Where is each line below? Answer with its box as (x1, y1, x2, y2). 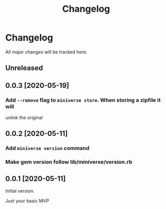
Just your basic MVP (5, 198, 50, 204)
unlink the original (5, 115, 43, 121)
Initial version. (5, 188, 35, 194)
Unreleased (5, 64, 44, 72)
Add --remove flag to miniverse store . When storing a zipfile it (5, 96, 161, 103)
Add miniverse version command (5, 144, 90, 152)
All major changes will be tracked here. (5, 49, 88, 55)
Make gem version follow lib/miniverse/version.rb (5, 158, 132, 165)
